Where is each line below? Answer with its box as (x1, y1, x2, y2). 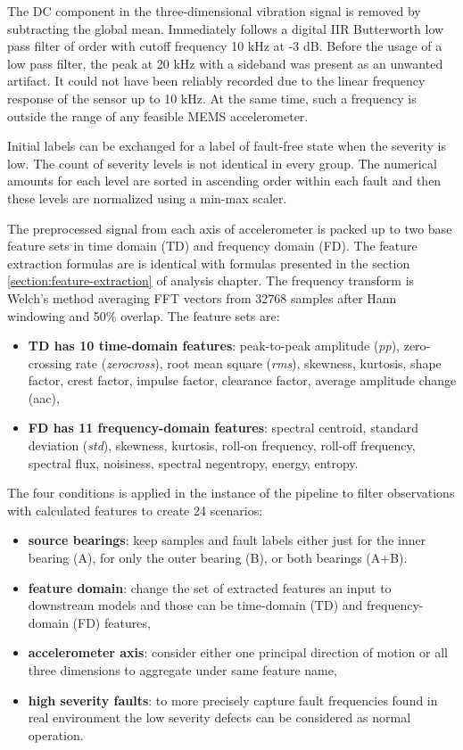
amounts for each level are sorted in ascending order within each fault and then (7, 171, 442, 190)
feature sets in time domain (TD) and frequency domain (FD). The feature (7, 236, 418, 255)
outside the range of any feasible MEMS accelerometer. (7, 106, 309, 125)
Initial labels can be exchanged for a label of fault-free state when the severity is (7, 136, 446, 155)
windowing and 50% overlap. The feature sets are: (7, 306, 280, 325)
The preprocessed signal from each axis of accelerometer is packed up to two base (7, 218, 452, 237)
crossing (28, 353, 72, 372)
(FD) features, (72, 613, 151, 631)
